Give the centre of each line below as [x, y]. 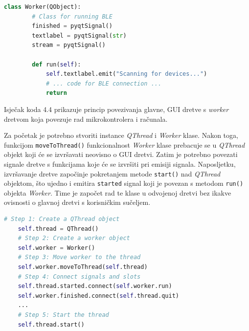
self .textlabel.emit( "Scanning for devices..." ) [126, 74]
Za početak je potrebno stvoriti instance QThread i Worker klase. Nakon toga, [121, 135]
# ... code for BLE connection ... [104, 83]
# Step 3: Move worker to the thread [79, 257]
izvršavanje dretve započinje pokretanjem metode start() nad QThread [112, 173]
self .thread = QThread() [58, 229]
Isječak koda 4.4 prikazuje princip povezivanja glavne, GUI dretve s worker [116, 109]
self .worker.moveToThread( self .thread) [83, 267]
